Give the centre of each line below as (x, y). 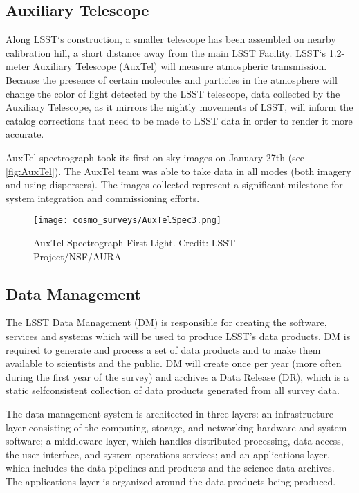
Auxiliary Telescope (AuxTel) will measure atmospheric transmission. (180, 66)
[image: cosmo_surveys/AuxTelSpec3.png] (128, 221)
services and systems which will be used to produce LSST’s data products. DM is (178, 335)
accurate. (25, 134)
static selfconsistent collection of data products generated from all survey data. (173, 390)
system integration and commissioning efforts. (103, 198)
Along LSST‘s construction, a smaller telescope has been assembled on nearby (171, 39)
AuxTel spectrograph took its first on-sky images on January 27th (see (155, 157)
